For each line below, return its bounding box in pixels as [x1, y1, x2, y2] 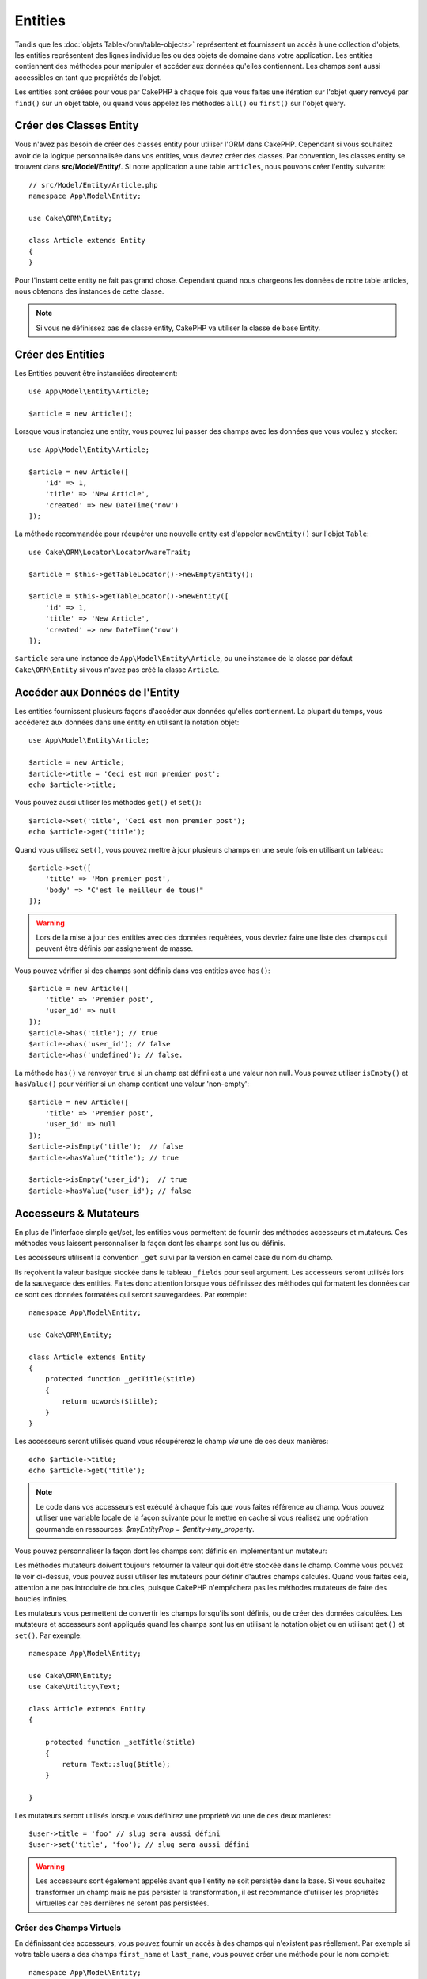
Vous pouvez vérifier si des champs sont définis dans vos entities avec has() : [14, 966, 270, 975]
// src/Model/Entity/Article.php [28, 180, 158, 189]
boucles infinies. [14, 1593, 69, 1603]
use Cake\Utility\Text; [28, 1682, 121, 1692]
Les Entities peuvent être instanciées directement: [14, 368, 178, 378]
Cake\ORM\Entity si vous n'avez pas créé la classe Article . [14, 665, 220, 674]
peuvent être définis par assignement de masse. [36, 944, 194, 953]
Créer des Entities [14, 348, 105, 361]
